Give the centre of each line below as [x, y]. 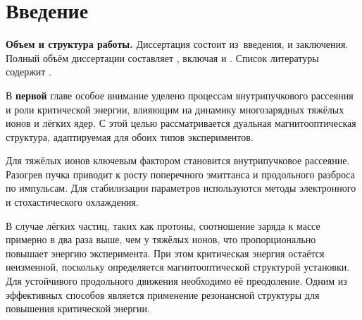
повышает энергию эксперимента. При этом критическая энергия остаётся [165, 253]
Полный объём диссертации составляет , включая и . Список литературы [162, 57]
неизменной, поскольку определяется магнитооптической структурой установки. [178, 267]
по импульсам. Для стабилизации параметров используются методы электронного [181, 188]
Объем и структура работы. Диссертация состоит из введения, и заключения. [177, 44]
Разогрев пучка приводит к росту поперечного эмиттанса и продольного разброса [180, 174]
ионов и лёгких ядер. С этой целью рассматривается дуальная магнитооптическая [181, 123]
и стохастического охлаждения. [72, 202]
